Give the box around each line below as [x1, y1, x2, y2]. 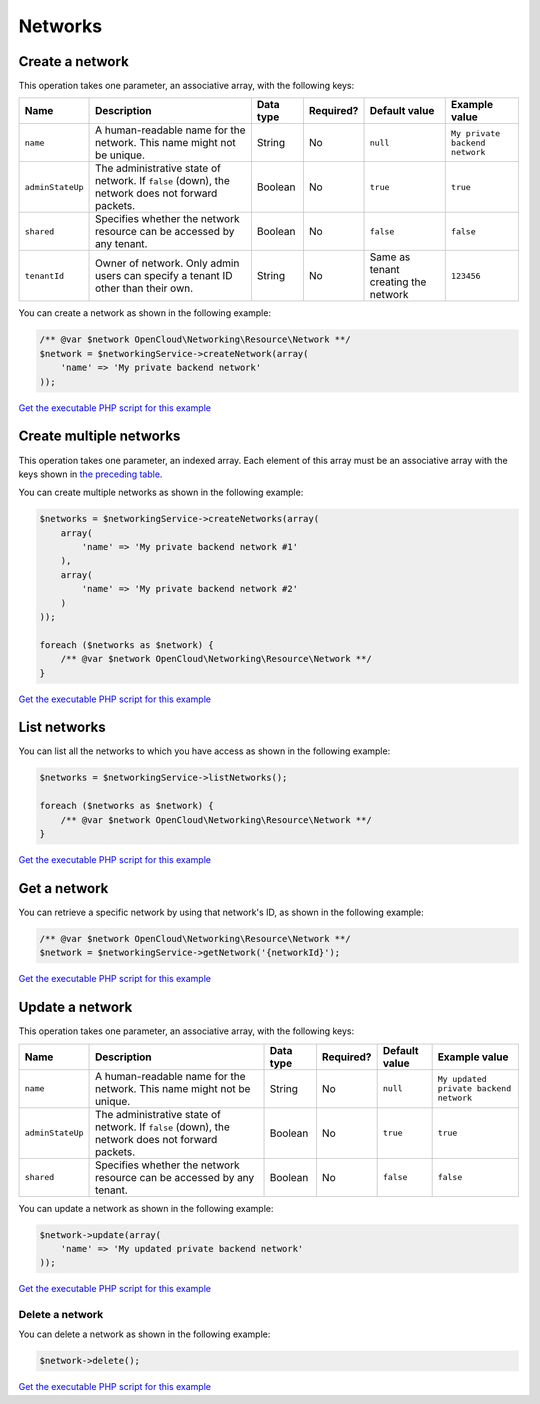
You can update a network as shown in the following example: [18, 1202, 274, 1214]
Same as [369, 250, 411, 264]
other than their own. [95, 281, 194, 295]
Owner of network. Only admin [95, 256, 240, 270]
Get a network [18, 880, 109, 897]
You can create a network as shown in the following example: [18, 307, 272, 319]
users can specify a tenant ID [95, 269, 233, 283]
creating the [369, 275, 427, 289]
